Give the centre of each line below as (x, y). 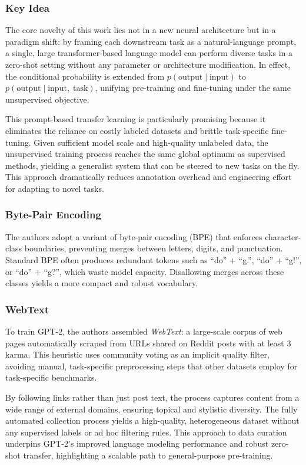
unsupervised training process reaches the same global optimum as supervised (145, 154)
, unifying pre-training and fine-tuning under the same (193, 88)
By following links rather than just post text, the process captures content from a (152, 397)
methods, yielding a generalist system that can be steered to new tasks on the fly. (152, 165)
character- (283, 236)
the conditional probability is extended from (85, 76)
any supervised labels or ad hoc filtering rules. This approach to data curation (146, 432)
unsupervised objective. (47, 99)
